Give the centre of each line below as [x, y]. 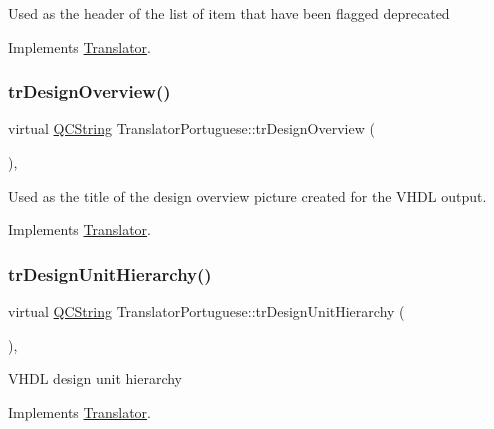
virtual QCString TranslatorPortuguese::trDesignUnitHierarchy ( [206, 311]
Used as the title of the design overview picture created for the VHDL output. [247, 195]
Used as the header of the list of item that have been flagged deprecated [229, 13]
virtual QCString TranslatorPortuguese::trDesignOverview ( [191, 128]
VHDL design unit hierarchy [95, 378]
